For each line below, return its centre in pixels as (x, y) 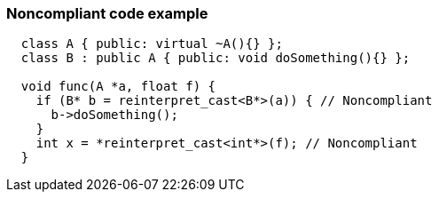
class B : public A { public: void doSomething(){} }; (216, 58)
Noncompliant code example (107, 13)
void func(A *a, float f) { (118, 87)
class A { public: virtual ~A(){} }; (152, 44)
